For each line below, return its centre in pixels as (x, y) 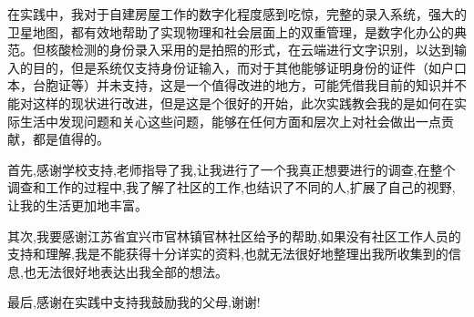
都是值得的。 (71, 139)
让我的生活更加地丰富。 (77, 205)
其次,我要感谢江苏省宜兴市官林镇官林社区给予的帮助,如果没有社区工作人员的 (234, 235)
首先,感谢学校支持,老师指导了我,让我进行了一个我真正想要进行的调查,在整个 (232, 169)
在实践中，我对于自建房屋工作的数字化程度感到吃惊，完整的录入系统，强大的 (237, 14)
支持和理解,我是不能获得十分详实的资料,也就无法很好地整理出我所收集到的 (228, 254)
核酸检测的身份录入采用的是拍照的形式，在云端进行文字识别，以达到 (249, 50)
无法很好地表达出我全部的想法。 (132, 271)
